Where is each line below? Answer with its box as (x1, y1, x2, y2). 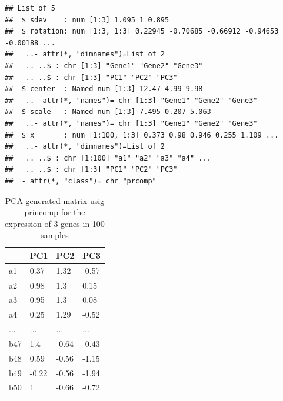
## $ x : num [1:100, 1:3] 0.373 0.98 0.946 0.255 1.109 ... (5, 131, 279, 139)
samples (41, 229, 69, 241)
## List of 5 (5, 4, 55, 12)
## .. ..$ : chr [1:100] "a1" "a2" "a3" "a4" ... (5, 153, 211, 162)
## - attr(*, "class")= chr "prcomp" (5, 176, 157, 185)
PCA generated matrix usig (5, 194, 105, 206)
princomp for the (24, 206, 85, 218)
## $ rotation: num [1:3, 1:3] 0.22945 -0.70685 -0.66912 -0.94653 (5, 27, 279, 36)
